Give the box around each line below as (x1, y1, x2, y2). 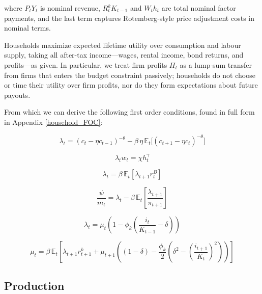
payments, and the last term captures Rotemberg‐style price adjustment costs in (4, 12, 255, 23)
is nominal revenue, (40, 3, 100, 13)
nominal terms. (4, 22, 51, 33)
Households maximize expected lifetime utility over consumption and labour (4, 39, 241, 50)
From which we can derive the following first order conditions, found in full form (4, 106, 255, 117)
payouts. (4, 89, 31, 100)
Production (4, 277, 65, 293)
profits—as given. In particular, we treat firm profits (4, 59, 167, 70)
